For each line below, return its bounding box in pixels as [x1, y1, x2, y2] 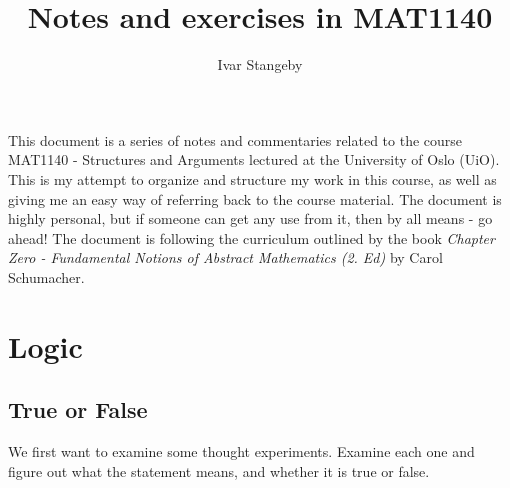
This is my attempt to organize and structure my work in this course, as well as [8, 168, 497, 189]
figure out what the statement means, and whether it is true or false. [8, 460, 430, 481]
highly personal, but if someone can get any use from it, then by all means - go [8, 208, 493, 229]
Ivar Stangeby [217, 54, 303, 75]
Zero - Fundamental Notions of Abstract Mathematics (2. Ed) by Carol [8, 247, 443, 268]
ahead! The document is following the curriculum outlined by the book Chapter [8, 227, 495, 248]
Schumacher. [8, 266, 85, 287]
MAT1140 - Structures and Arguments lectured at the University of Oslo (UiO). [8, 149, 500, 170]
